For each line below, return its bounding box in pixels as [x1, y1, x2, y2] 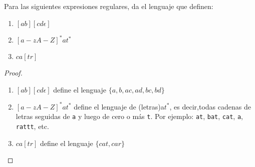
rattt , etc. [16, 121, 49, 131]
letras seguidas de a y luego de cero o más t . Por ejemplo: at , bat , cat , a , [16, 111, 243, 121]
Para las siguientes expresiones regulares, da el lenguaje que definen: [4, 1, 213, 11]
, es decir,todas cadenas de [169, 101, 251, 111]
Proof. [4, 67, 23, 78]
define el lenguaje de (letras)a [74, 101, 164, 111]
